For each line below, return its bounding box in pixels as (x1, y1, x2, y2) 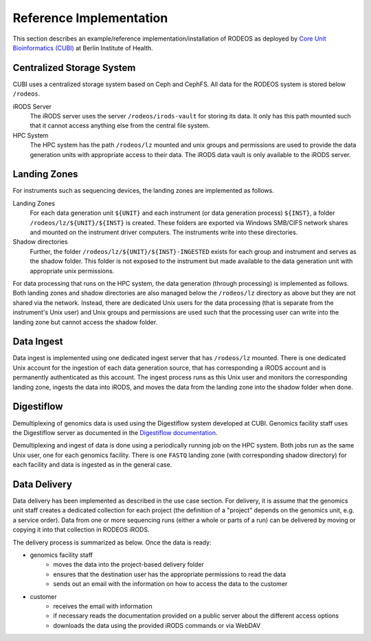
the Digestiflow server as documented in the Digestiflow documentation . (12, 428, 218, 437)
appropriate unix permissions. (30, 266, 115, 275)
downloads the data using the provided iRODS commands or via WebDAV (53, 621, 261, 629)
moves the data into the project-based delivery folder (53, 560, 204, 569)
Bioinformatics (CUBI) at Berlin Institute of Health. (12, 43, 153, 52)
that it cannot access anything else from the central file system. (30, 121, 210, 130)
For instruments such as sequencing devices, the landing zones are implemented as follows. (12, 187, 274, 195)
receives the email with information (53, 602, 153, 610)
